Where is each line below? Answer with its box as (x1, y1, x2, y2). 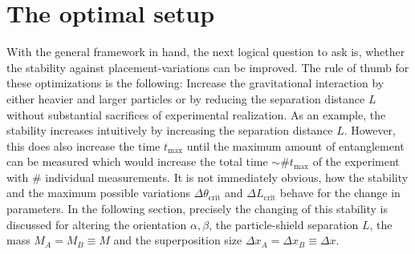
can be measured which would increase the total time (6, 153, 268, 170)
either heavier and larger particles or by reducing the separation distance (6, 90, 365, 107)
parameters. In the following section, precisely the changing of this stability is (6, 200, 389, 217)
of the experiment (312, 153, 400, 170)
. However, (344, 122, 396, 139)
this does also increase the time (6, 137, 161, 154)
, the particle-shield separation (209, 216, 359, 232)
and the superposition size (113, 232, 242, 248)
